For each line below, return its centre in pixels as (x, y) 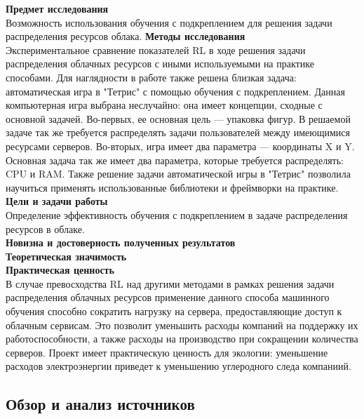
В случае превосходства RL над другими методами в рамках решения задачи (170, 283)
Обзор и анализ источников (100, 404)
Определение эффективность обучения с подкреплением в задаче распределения (177, 214)
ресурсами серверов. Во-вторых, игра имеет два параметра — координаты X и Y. (180, 146)
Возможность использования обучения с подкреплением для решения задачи (169, 22)
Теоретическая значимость (66, 256)
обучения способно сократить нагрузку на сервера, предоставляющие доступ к (174, 311)
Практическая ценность (60, 270)
